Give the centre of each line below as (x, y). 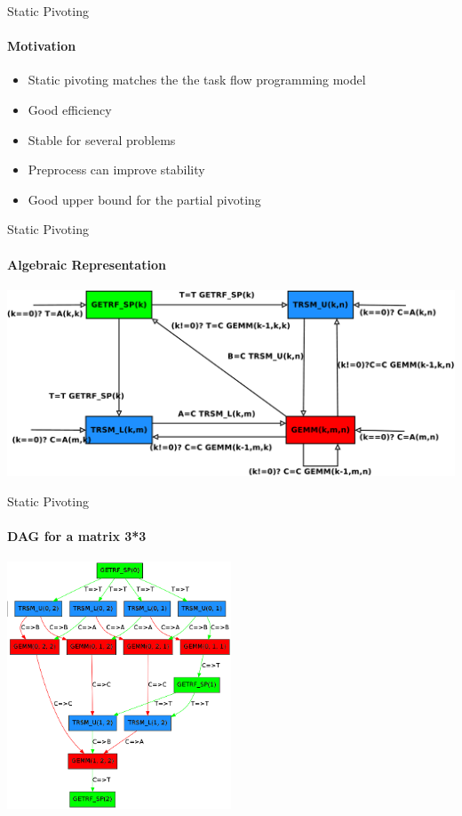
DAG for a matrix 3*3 (77, 535)
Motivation (42, 46)
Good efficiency (70, 109)
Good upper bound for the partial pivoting (144, 199)
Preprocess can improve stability (116, 170)
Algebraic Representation (87, 264)
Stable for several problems (102, 139)
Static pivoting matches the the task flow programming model (197, 80)
